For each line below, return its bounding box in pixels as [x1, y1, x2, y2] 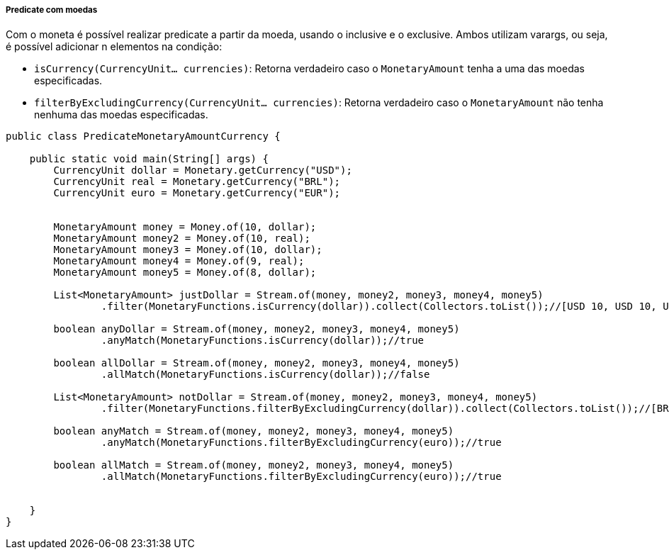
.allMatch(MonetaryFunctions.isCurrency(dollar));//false [101, 369, 430, 381]
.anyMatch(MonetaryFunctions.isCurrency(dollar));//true [101, 335, 425, 347]
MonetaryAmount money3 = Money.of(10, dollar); [53, 244, 322, 256]
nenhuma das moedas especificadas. [34, 108, 208, 121]
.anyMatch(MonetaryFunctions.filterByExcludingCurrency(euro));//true [101, 437, 502, 449]
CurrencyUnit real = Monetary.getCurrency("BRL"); [53, 176, 341, 188]
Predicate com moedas [6, 5, 98, 15]
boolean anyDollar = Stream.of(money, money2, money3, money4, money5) [53, 323, 460, 335]
